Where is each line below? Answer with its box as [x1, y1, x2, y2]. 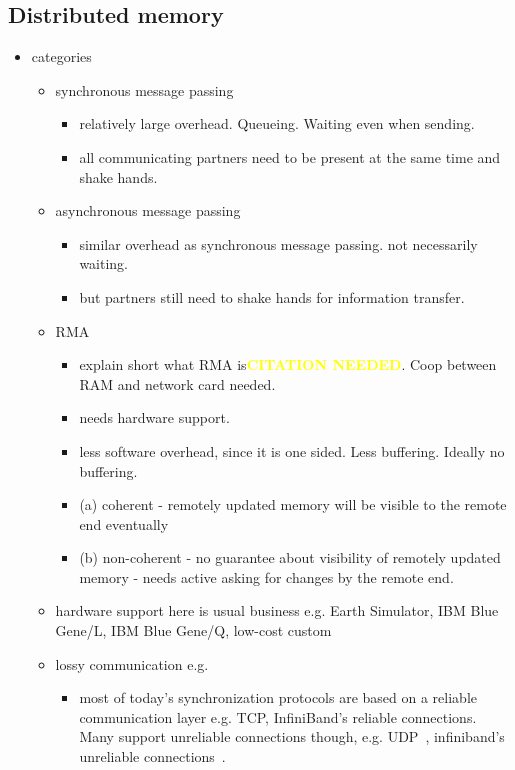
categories [31, 46, 92, 67]
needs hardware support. [79, 407, 230, 428]
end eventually [79, 513, 169, 534]
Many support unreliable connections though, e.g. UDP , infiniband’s [79, 726, 505, 747]
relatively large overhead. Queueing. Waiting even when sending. [79, 113, 475, 134]
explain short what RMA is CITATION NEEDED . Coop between [79, 354, 497, 375]
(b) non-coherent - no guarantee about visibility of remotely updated [79, 547, 501, 568]
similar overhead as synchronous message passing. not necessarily [79, 233, 478, 254]
